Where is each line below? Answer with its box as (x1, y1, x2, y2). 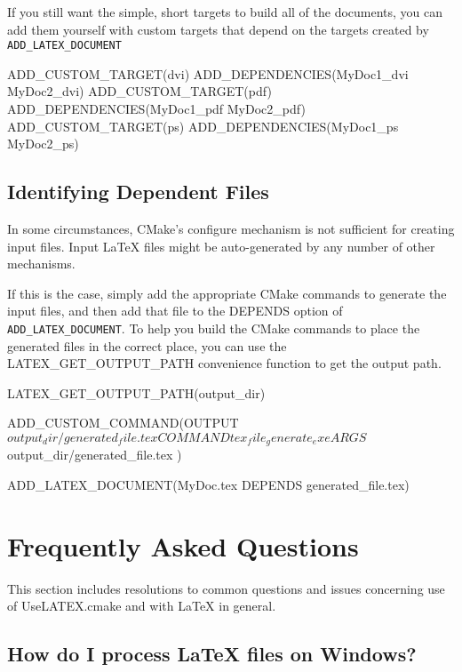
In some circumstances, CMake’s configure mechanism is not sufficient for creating (7, 220, 455, 238)
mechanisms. (7, 254, 76, 273)
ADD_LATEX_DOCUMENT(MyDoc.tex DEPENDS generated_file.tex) (7, 476, 410, 494)
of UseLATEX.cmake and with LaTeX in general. (7, 596, 276, 615)
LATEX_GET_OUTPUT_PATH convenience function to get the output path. (7, 354, 442, 372)
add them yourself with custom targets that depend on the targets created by (7, 20, 429, 38)
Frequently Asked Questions (7, 527, 359, 564)
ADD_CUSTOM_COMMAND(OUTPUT (7, 413, 239, 432)
